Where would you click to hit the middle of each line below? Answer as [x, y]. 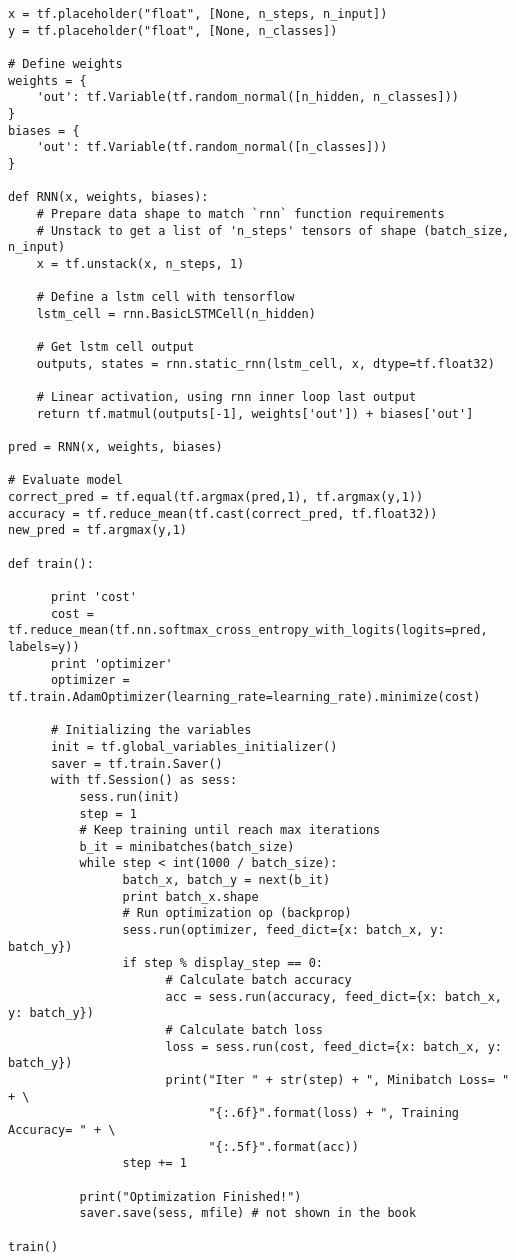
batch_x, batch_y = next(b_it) [226, 880]
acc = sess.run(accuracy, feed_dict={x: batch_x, [333, 996]
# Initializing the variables [151, 730]
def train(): [51, 563]
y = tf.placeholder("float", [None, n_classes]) [173, 30]
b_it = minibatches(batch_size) [187, 846]
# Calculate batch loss [244, 1030]
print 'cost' [93, 596]
